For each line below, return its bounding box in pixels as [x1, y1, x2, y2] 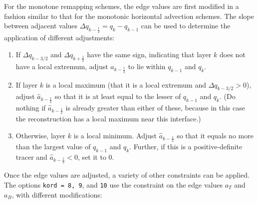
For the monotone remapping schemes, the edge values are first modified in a [4, 1, 239, 11]
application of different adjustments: [4, 32, 115, 43]
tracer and [15, 152, 47, 162]
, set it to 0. [78, 152, 114, 162]
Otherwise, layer [15, 130, 66, 140]
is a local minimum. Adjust [73, 130, 157, 140]
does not [220, 49, 246, 59]
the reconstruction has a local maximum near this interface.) [15, 113, 201, 124]
